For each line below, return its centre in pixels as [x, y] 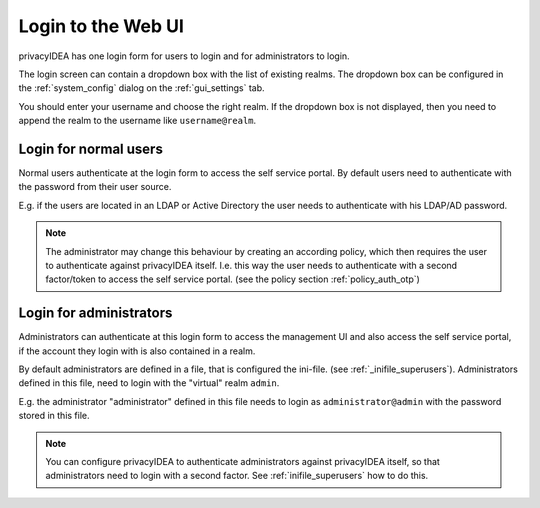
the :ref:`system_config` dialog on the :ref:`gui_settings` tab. [141, 88]
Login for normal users [91, 148]
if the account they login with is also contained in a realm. [137, 351]
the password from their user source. [95, 187]
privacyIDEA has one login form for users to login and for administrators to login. [184, 56]
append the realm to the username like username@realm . [137, 121]
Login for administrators [95, 313]
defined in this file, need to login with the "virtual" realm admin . [149, 383]
